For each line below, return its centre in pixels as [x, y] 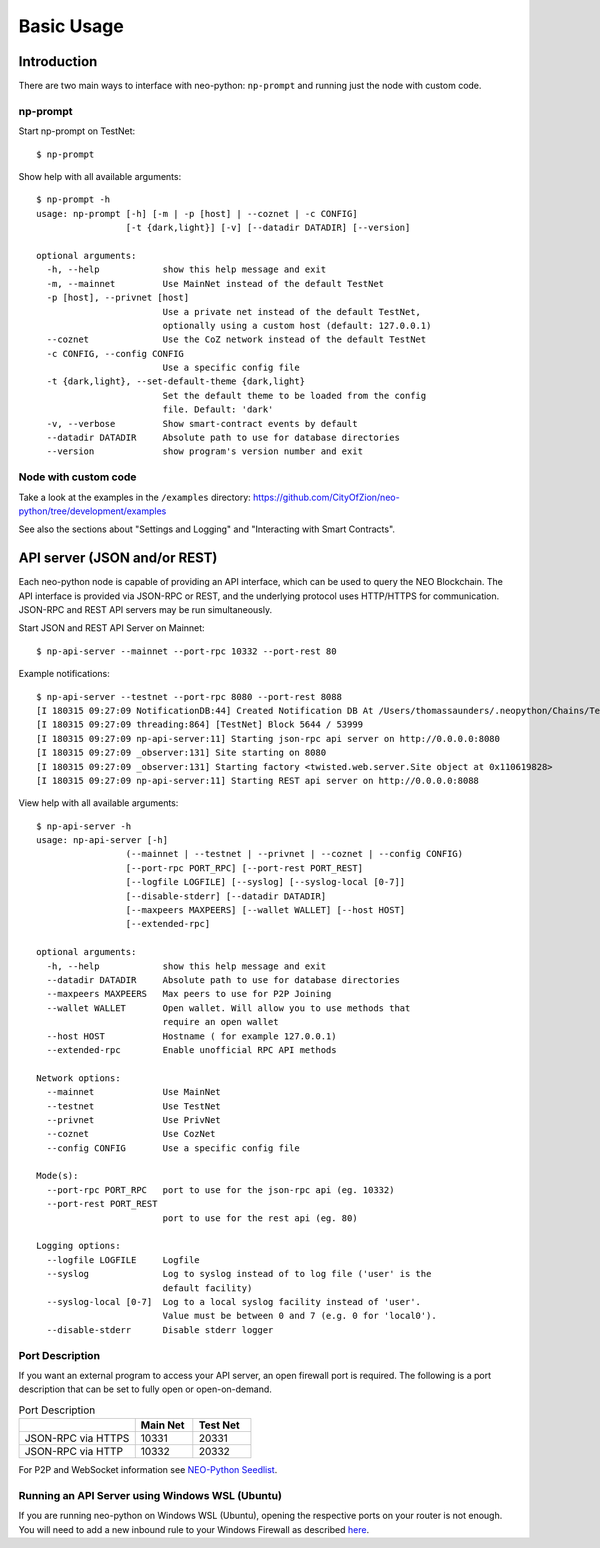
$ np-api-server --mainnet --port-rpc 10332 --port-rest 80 [186, 651]
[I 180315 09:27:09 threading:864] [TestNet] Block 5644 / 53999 [200, 724]
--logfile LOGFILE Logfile [123, 1259]
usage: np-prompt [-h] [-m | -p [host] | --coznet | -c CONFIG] [197, 213]
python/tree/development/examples [92, 511]
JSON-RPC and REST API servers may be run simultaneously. [145, 610]
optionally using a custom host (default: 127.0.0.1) [297, 325]
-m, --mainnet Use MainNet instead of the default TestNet [215, 283]
